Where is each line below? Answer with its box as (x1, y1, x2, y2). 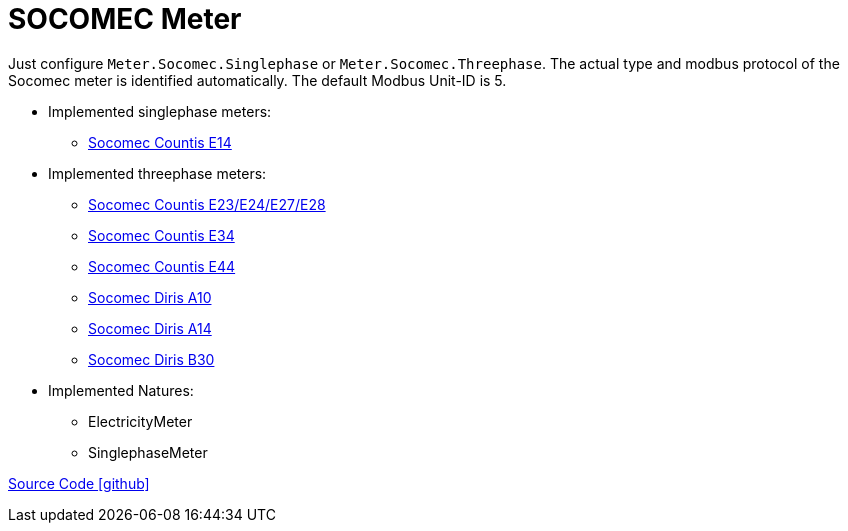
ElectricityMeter (88, 412, 193, 430)
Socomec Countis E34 (88, 226, 235, 244)
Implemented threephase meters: (48, 164, 267, 182)
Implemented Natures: (48, 381, 194, 399)
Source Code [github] (8, 474, 150, 492)
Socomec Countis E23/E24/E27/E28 (88, 195, 326, 213)
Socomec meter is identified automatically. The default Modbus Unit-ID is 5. (8, 71, 507, 89)
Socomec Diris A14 (88, 319, 212, 337)
